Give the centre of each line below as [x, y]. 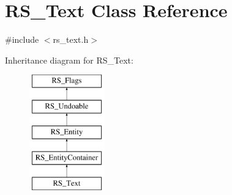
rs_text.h [71, 39]
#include [22, 39]
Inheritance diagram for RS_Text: [69, 60]
